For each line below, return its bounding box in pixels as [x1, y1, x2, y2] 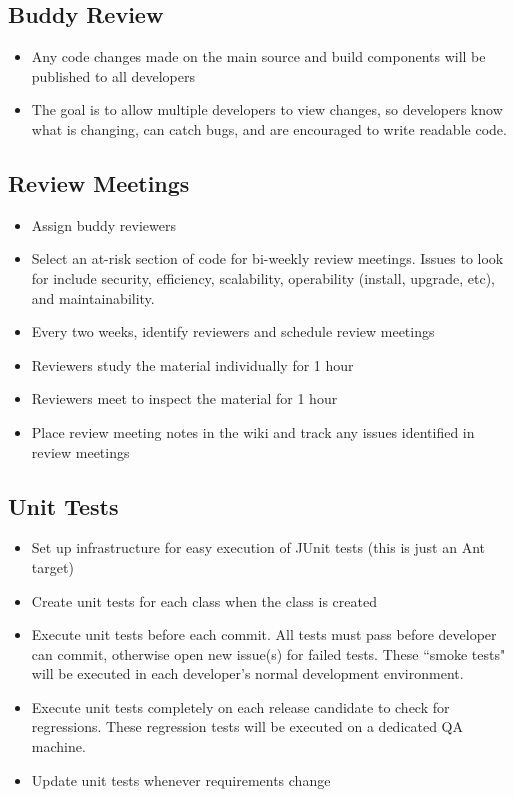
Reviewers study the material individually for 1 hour [31, 354, 354, 375]
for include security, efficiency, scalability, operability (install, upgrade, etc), [31, 267, 496, 288]
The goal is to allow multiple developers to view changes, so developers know [31, 99, 503, 120]
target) [31, 556, 74, 577]
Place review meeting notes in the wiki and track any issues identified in [31, 421, 475, 442]
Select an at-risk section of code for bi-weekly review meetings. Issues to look [31, 248, 504, 269]
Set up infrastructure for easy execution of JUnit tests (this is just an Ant [31, 537, 485, 558]
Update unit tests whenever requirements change [31, 769, 331, 790]
